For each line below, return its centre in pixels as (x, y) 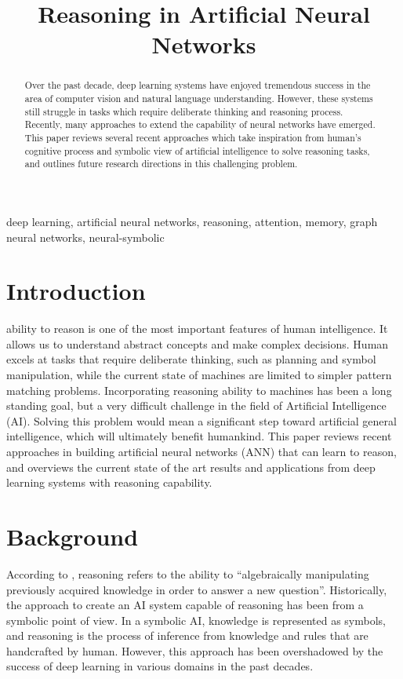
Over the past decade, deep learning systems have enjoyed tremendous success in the (198, 85)
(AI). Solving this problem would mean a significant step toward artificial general (201, 420)
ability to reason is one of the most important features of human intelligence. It (197, 329)
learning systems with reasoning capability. (109, 482)
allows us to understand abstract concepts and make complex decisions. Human (198, 343)
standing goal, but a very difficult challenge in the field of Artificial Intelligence (196, 405)
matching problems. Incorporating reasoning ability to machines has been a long (199, 390)
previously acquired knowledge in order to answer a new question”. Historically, (197, 589)
